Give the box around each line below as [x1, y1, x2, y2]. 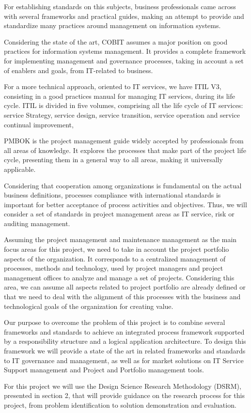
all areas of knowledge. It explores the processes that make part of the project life [4, 145, 246, 155]
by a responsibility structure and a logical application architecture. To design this [4, 336, 246, 346]
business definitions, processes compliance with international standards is [4, 190, 221, 200]
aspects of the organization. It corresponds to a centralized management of [4, 253, 226, 263]
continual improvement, [4, 119, 74, 129]
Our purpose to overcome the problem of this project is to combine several [4, 317, 225, 327]
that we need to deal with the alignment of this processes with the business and [4, 291, 241, 302]
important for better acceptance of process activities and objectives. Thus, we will [4, 199, 247, 209]
